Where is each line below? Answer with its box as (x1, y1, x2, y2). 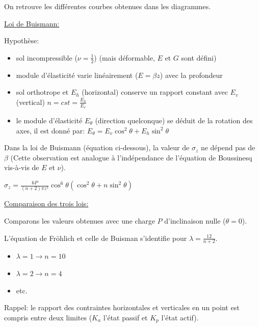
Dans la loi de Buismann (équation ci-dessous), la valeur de (4, 142, 190, 153)
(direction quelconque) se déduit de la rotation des (95, 115, 253, 126)
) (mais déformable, (94, 52, 155, 63)
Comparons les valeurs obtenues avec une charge (4, 215, 155, 226)
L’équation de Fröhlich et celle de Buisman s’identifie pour (4, 232, 187, 243)
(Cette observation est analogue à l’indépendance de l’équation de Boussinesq (10, 152, 252, 162)
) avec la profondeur (160, 69, 223, 80)
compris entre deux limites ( (4, 312, 92, 322)
